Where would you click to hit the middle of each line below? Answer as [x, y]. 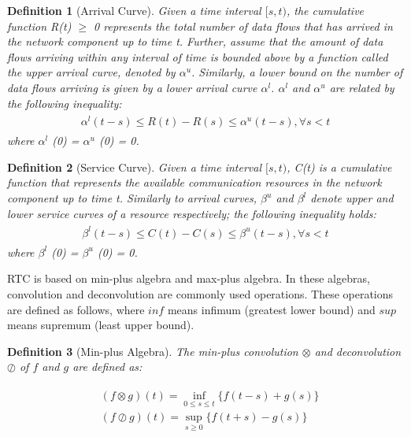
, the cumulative [325, 10]
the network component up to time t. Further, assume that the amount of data [195, 41]
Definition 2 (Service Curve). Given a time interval [135, 167]
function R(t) [39, 26]
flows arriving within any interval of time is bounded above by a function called [198, 56]
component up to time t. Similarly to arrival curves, [132, 198]
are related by [362, 87]
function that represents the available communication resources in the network [194, 182]
